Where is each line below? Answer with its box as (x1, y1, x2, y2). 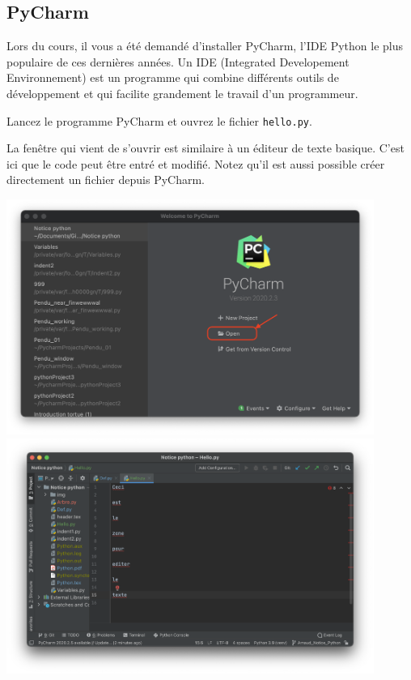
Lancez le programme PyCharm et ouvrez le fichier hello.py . (6, 112, 312, 129)
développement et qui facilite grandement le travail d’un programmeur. (6, 84, 358, 101)
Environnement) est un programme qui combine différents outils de (6, 69, 339, 86)
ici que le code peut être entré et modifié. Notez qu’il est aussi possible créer (6, 155, 385, 172)
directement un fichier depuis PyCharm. (6, 171, 205, 188)
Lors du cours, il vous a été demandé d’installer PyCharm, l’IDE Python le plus (6, 37, 403, 54)
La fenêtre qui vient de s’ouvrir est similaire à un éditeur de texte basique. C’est (6, 139, 405, 156)
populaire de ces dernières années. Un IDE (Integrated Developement (6, 53, 350, 70)
